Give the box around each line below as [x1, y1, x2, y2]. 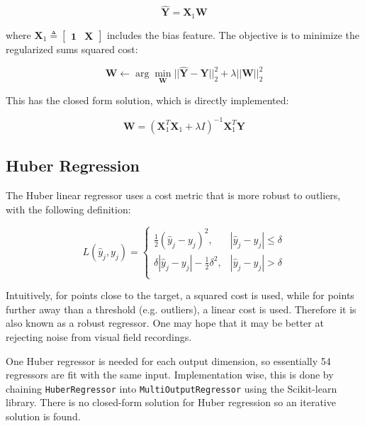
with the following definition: [6, 201, 131, 216]
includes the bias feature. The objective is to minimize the [106, 27, 360, 42]
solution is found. [6, 409, 81, 424]
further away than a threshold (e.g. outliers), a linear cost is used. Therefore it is [6, 301, 356, 316]
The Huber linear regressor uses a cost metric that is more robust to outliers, [6, 188, 341, 202]
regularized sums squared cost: [6, 41, 138, 56]
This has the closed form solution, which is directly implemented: [6, 92, 289, 107]
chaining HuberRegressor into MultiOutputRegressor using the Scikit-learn [6, 381, 337, 396]
